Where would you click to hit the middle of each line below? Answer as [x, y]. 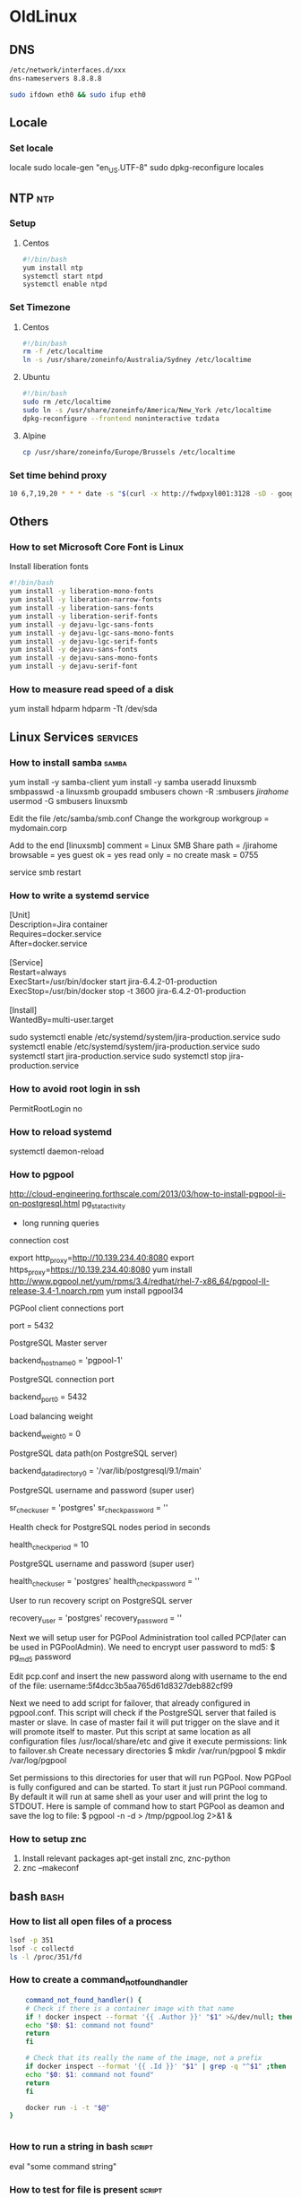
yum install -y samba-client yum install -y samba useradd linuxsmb [133, 783]
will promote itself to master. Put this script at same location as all [130, 1731]
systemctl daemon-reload [57, 1151]
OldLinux [43, 17]
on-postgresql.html [45, 1204]
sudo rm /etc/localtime [67, 402]
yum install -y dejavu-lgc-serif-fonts [84, 641]
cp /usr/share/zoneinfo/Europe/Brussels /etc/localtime [129, 452]
